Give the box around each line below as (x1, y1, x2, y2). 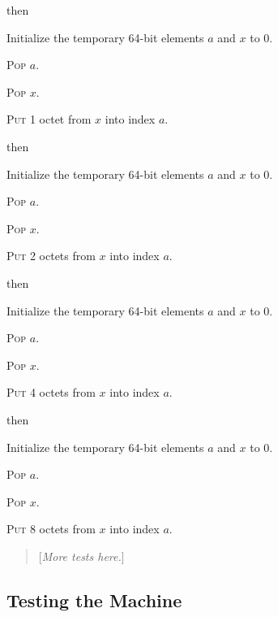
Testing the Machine (6, 587, 182, 612)
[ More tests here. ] (38, 547, 125, 564)
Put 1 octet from (6, 111, 92, 128)
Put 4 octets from (6, 384, 96, 401)
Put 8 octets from (6, 520, 96, 537)
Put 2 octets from (6, 247, 96, 264)
